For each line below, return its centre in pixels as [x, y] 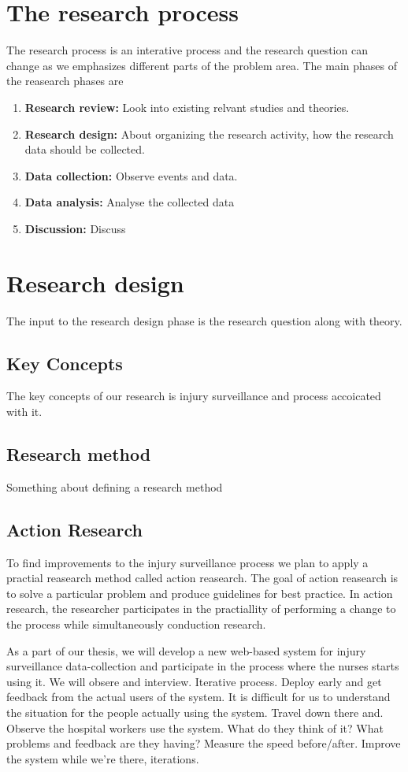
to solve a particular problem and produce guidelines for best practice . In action [200, 593]
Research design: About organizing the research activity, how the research [209, 134]
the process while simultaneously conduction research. [136, 624]
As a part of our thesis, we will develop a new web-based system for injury [186, 650]
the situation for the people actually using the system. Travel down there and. [195, 712]
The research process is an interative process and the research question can [187, 50]
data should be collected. [85, 149]
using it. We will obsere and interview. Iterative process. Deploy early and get [194, 681]
